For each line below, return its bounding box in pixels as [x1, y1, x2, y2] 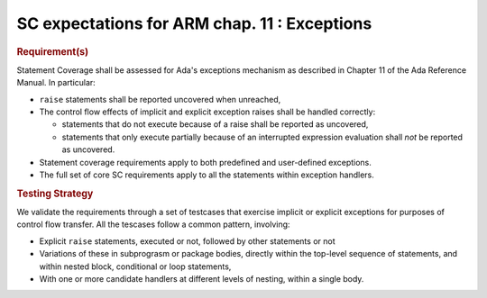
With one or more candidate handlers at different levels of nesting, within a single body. [39, 273, 364, 284]
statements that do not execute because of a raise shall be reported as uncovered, [61, 119, 369, 130]
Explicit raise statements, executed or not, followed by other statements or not [39, 235, 335, 247]
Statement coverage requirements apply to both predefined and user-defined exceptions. [39, 157, 372, 167]
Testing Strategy [16, 187, 94, 200]
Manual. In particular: [16, 77, 96, 88]
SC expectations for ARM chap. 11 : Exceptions [16, 14, 372, 33]
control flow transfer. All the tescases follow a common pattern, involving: [16, 219, 290, 230]
